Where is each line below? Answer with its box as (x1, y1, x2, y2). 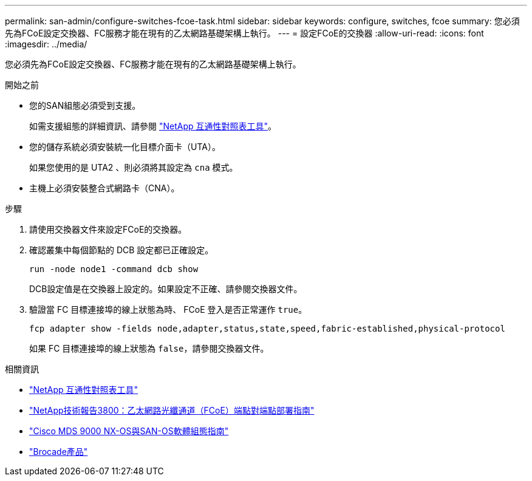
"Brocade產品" (29, 446, 88, 457)
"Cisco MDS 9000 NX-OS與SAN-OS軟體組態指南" (29, 426, 229, 436)
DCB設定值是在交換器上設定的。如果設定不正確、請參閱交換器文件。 (29, 284, 302, 294)
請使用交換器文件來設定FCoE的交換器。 (29, 224, 187, 234)
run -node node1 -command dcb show (29, 264, 199, 274)
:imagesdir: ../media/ (5, 39, 87, 49)
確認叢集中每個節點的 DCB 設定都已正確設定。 (29, 245, 214, 255)
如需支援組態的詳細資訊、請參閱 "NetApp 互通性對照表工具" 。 (29, 121, 277, 131)
